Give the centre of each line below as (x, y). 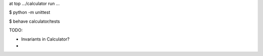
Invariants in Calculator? (46, 39)
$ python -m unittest (30, 13)
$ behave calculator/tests (35, 21)
